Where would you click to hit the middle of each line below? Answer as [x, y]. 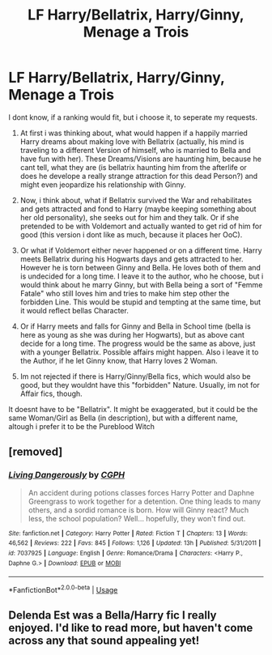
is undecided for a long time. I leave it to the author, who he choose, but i [142, 276]
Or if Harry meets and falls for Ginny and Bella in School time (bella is [135, 326]
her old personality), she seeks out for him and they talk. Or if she [130, 217]
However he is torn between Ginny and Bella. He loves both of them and [140, 267]
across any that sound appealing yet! [104, 641]
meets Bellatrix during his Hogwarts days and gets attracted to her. [132, 259]
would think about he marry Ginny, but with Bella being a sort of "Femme [141, 284]
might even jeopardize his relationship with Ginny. [103, 185]
